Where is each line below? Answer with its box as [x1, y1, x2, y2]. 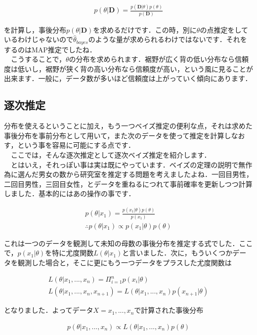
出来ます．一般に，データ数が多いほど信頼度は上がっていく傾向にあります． [4, 73, 252, 84]
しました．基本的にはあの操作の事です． [4, 188, 135, 199]
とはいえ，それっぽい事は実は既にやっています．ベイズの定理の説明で [10, 159, 239, 169]
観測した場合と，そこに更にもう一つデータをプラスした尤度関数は [17, 257, 232, 267]
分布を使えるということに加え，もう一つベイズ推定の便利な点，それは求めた [4, 121, 253, 131]
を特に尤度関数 [45, 248, 94, 258]
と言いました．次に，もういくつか [122, 248, 233, 258]
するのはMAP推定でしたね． [4, 44, 96, 54]
